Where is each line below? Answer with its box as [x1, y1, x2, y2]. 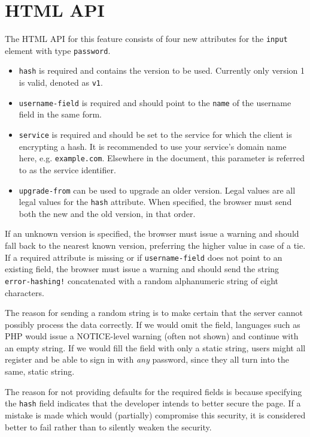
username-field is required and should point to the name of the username [19, 96, 291, 109]
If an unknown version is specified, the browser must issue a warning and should [5, 227, 299, 240]
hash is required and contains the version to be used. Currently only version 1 [19, 64, 305, 77]
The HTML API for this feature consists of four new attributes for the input [5, 32, 288, 45]
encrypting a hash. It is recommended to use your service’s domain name [19, 140, 287, 152]
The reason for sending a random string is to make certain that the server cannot [5, 306, 303, 319]
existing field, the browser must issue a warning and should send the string [5, 263, 279, 275]
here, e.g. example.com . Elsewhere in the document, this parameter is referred [19, 152, 305, 164]
